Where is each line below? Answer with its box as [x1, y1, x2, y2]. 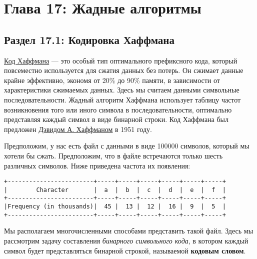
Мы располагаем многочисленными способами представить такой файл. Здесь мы [4, 225, 253, 236]
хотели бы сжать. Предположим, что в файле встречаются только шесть [4, 150, 223, 160]
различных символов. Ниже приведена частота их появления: [4, 160, 190, 170]
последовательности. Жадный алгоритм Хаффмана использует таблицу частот [4, 94, 241, 104]
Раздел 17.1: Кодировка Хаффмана [4, 31, 174, 47]
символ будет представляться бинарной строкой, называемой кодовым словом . [4, 245, 246, 255]
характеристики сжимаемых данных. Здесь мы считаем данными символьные [4, 84, 239, 95]
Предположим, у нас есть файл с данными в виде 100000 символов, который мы [4, 140, 249, 151]
